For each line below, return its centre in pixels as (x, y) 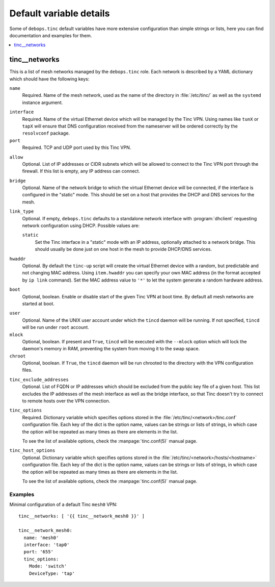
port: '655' (38, 552)
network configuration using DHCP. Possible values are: (81, 226)
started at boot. (38, 303)
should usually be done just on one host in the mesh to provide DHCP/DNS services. (123, 249)
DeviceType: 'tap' (52, 573)
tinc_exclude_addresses (39, 379)
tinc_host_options (32, 451)
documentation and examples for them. (51, 35)
